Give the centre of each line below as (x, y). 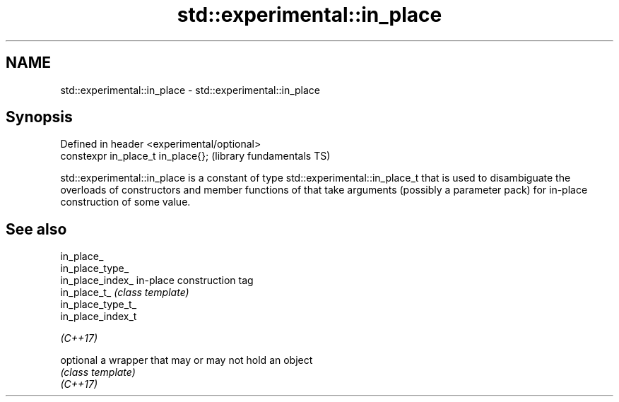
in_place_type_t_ (99, 305)
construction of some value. (125, 202)
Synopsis (39, 117)
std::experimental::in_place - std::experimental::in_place (190, 90)
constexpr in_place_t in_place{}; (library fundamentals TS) (195, 156)
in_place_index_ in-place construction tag (157, 280)
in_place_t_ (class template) (125, 292)
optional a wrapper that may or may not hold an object (187, 360)
